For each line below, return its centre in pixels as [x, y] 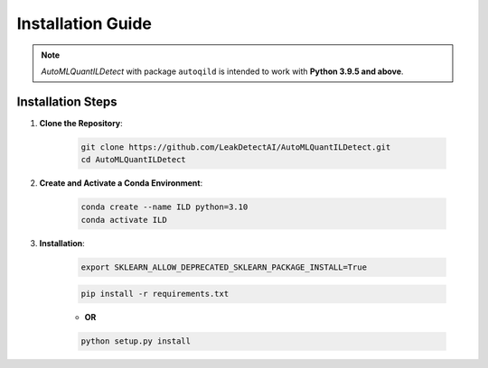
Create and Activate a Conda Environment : [121, 183]
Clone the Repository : [81, 123]
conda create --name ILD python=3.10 [164, 207]
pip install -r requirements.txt [155, 294]
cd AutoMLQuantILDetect [134, 160]
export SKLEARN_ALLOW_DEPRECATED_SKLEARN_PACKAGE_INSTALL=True [224, 267]
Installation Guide [84, 23]
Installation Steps [67, 101]
